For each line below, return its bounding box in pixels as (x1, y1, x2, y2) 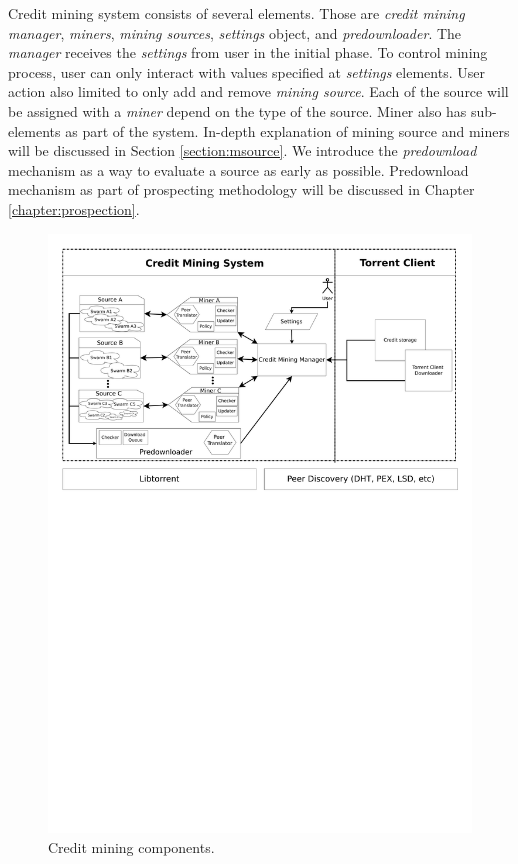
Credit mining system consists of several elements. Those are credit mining (8, 3, 465, 23)
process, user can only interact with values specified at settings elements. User (8, 61, 485, 82)
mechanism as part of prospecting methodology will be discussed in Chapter (8, 179, 475, 200)
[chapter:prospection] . (8, 198, 140, 219)
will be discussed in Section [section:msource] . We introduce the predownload (8, 140, 477, 161)
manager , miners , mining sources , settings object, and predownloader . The (8, 22, 462, 43)
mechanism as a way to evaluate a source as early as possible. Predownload (8, 159, 469, 180)
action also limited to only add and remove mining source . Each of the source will (8, 81, 509, 102)
